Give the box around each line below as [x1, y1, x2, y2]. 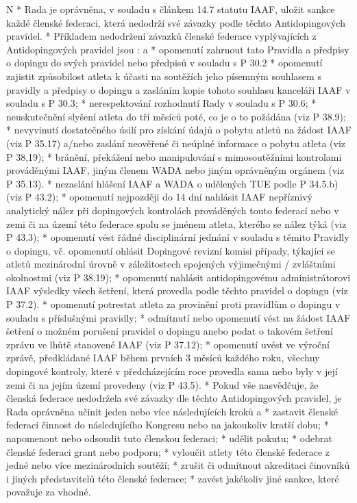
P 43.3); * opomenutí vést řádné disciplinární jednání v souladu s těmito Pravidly [6, 230, 349, 244]
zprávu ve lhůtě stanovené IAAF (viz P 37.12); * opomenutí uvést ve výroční [6, 337, 330, 351]
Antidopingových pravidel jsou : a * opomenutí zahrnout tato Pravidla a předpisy [6, 42, 349, 56]
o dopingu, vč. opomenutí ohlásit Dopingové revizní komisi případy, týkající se [6, 243, 335, 257]
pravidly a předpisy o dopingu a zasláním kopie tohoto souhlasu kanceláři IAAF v [6, 82, 351, 96]
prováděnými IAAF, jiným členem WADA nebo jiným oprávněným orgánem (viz [6, 163, 345, 177]
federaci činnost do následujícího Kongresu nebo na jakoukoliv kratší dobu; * [6, 417, 329, 432]
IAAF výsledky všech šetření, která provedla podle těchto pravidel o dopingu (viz [6, 283, 348, 298]
